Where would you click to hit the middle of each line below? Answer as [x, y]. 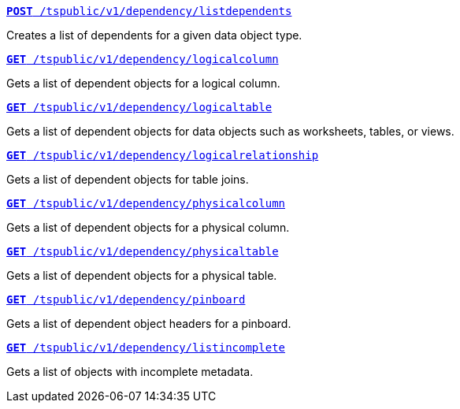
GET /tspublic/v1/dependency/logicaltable [139, 107]
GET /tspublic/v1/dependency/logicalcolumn [143, 59]
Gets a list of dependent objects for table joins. [128, 179]
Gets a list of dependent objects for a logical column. [143, 83]
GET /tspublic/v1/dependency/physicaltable [143, 251]
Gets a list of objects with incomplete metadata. [130, 372]
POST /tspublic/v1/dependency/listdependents [149, 11]
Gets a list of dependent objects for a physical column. [148, 227]
